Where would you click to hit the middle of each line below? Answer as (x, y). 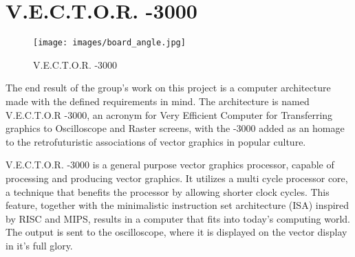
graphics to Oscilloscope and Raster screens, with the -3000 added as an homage (175, 128)
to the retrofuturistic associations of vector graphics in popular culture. (156, 141)
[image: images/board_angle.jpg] (109, 43)
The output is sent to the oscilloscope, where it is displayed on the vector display (176, 232)
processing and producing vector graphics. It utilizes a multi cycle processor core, (177, 178)
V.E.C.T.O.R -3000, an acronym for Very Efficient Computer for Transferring (169, 114)
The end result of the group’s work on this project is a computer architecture (168, 88)
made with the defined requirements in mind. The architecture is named (158, 101)
